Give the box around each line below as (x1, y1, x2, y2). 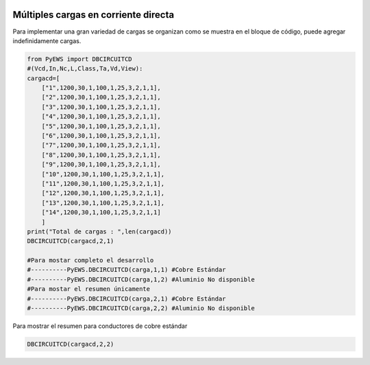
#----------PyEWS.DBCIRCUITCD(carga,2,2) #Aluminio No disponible (27, 305, 255, 312)
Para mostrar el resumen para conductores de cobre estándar (12, 322, 188, 330)
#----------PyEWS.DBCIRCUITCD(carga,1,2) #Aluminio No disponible (27, 275, 255, 284)
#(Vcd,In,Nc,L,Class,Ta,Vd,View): (27, 65, 143, 73)
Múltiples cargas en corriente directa (12, 9, 175, 21)
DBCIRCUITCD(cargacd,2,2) (27, 340, 114, 349)
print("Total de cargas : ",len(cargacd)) (27, 227, 172, 236)
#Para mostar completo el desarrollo (27, 257, 154, 264)
